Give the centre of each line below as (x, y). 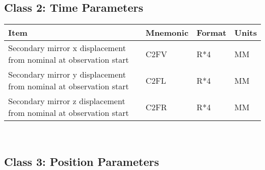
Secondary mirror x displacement (67, 48)
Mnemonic (167, 33)
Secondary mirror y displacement (67, 75)
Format (211, 33)
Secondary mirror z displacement (67, 101)
